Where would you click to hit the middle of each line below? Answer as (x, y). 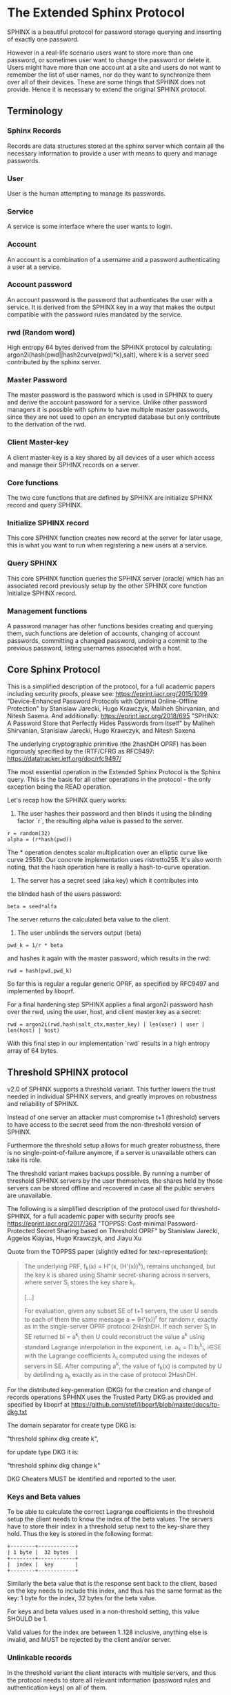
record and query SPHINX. (45, 505)
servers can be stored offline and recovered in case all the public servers (111, 1188)
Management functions (47, 611)
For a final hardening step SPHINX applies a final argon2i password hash (110, 1004)
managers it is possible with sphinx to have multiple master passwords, (108, 410)
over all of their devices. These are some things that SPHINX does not (106, 82)
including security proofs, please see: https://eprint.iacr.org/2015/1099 (108, 693)
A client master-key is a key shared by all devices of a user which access (111, 457)
